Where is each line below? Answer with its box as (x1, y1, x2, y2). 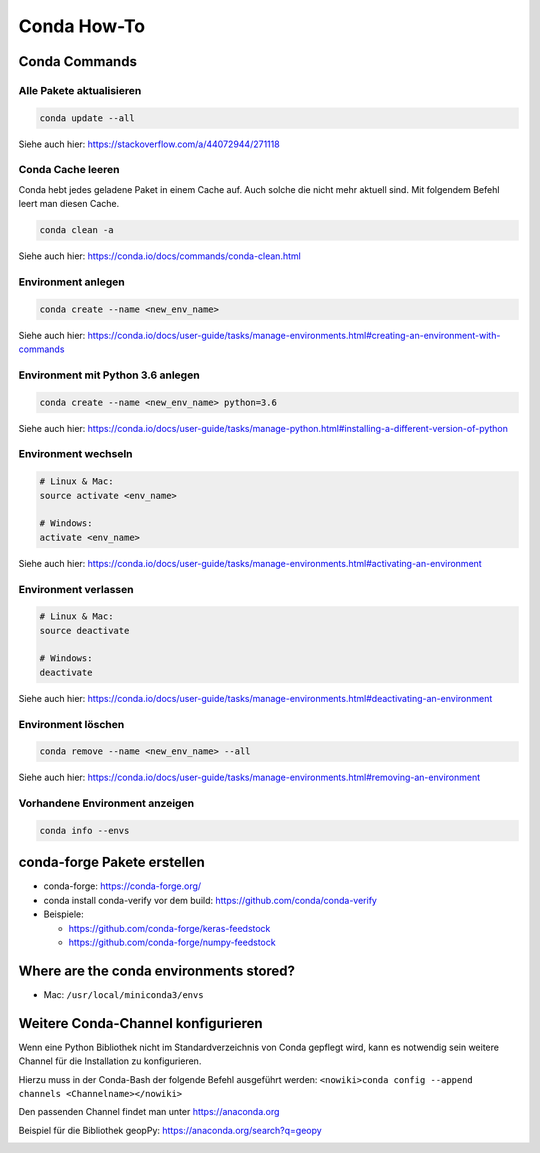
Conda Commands (18, 53, 137, 70)
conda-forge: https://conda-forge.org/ (43, 880, 202, 892)
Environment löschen (18, 717, 125, 731)
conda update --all (39, 112, 135, 124)
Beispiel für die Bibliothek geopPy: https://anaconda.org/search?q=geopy (18, 1124, 322, 1136)
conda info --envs (39, 825, 130, 836)
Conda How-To (18, 15, 145, 37)
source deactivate (39, 625, 130, 636)
